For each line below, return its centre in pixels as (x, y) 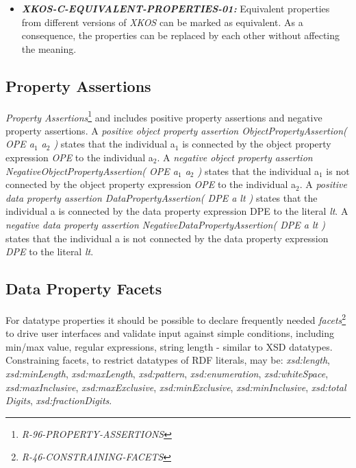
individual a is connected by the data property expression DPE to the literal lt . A (177, 211)
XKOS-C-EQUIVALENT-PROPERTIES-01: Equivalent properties (176, 8)
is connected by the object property (257, 144)
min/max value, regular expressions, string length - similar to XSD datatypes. (169, 346)
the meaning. (49, 48)
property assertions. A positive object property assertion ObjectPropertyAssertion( (176, 130)
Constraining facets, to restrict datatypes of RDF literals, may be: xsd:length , (168, 360)
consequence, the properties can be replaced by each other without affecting (181, 35)
